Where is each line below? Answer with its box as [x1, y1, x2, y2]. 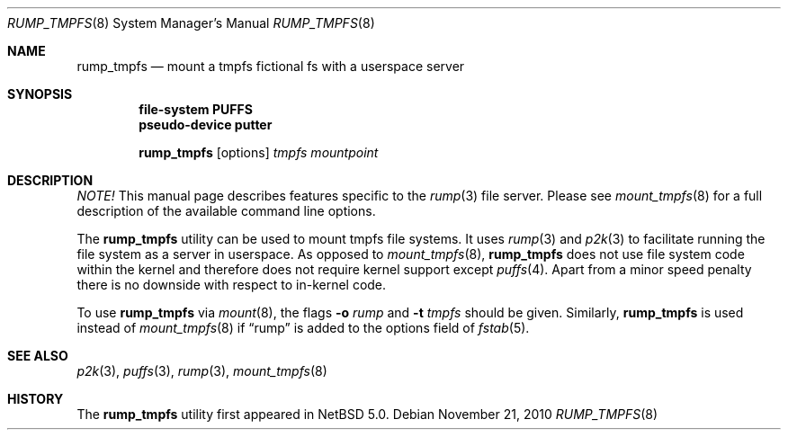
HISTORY [7, 391, 64, 406]
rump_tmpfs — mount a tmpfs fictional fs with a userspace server [76, 58, 465, 74]
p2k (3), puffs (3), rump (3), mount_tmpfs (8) [76, 363, 327, 379]
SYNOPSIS [7, 86, 73, 102]
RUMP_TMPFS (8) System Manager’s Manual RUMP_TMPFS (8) [7, 15, 375, 31]
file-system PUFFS [139, 102, 253, 117]
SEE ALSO [7, 348, 68, 363]
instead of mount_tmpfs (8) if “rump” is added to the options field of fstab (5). [76, 320, 530, 335]
